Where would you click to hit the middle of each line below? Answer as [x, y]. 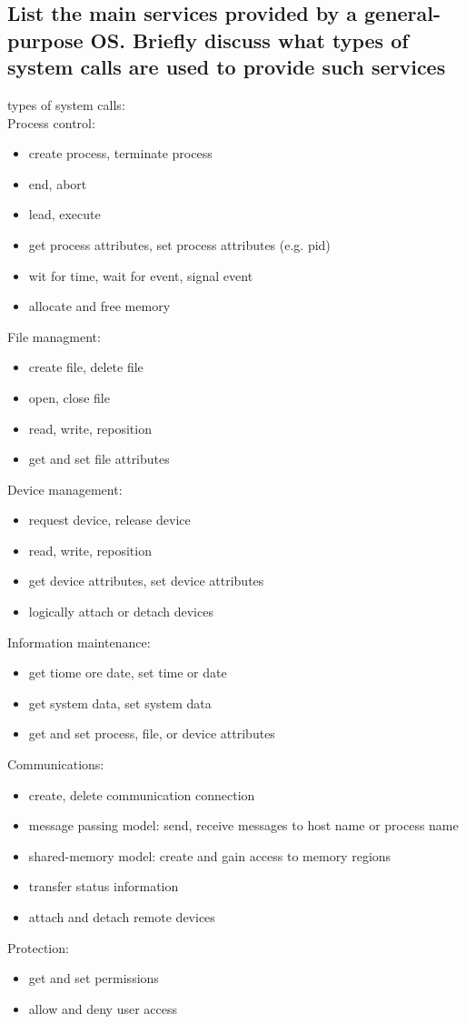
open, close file [69, 397]
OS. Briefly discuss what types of [249, 40]
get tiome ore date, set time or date [128, 673]
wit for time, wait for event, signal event [141, 275]
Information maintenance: [79, 642]
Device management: [65, 489]
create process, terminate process [120, 153]
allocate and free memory [99, 306]
